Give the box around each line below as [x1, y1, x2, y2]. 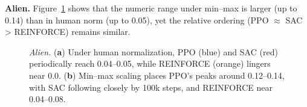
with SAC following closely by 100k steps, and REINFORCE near [29, 81, 273, 93]
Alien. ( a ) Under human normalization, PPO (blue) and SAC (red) [29, 45, 278, 58]
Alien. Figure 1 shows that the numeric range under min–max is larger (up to [5, 2, 297, 14]
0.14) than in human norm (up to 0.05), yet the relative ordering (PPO [5, 13, 269, 26]
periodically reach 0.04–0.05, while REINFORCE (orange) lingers [29, 57, 271, 70]
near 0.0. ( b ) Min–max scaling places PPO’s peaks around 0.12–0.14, [29, 69, 285, 81]
